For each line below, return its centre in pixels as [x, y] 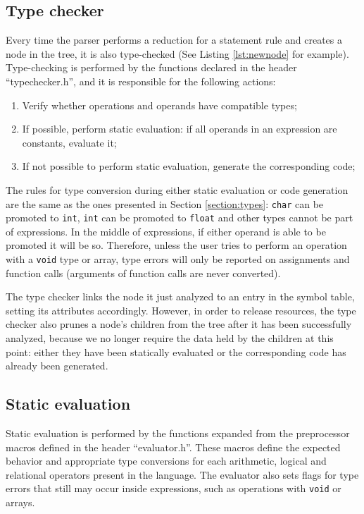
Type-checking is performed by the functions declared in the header [151, 67]
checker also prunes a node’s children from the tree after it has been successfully [179, 324]
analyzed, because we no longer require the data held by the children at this [170, 338]
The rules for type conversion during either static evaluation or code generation [177, 189]
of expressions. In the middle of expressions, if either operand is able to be [166, 231]
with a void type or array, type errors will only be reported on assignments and [178, 259]
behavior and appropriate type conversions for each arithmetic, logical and [166, 461]
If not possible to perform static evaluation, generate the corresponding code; [189, 166]
